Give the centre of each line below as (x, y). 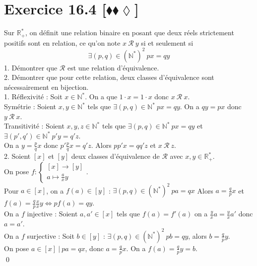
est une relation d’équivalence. (113, 67)
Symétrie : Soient (30, 106)
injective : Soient (52, 214)
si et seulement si (167, 42)
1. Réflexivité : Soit (33, 97)
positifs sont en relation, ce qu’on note (62, 42)
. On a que (101, 97)
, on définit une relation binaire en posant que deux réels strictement (130, 33)
